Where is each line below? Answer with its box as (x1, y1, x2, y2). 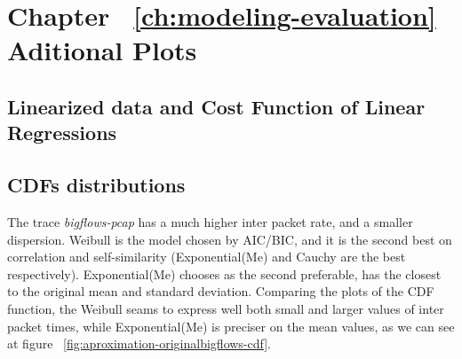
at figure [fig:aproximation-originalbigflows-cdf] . (7, 334, 272, 353)
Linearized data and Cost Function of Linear (7, 92, 426, 120)
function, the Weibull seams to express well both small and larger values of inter (7, 299, 444, 317)
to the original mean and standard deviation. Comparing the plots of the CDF (7, 282, 434, 300)
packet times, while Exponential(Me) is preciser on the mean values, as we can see (7, 316, 455, 335)
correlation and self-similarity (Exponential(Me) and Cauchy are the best (7, 247, 406, 266)
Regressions (7, 119, 117, 146)
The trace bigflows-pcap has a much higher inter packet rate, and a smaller (7, 212, 413, 230)
